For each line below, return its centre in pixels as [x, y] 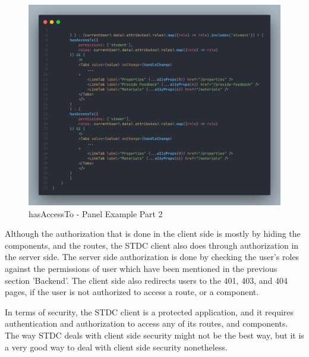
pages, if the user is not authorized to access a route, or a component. [132, 292]
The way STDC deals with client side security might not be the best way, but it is [154, 335]
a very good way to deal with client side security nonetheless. [116, 347]
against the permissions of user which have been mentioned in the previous [141, 269]
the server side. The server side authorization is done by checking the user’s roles [152, 257]
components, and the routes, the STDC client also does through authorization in [152, 245]
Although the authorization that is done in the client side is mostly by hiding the [153, 234]
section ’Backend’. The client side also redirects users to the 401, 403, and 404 [146, 280]
